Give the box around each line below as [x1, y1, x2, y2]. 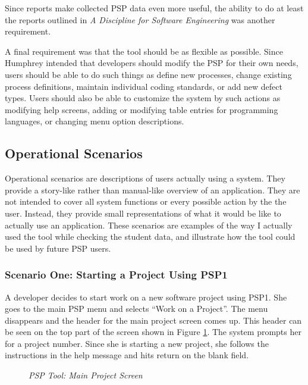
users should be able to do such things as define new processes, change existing [5, 68, 292, 80]
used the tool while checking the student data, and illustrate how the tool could [5, 230, 296, 243]
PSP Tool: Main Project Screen [29, 369, 143, 381]
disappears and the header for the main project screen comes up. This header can [5, 314, 302, 326]
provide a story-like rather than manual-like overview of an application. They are [5, 183, 300, 196]
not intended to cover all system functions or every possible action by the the [5, 195, 287, 208]
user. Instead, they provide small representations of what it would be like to [5, 206, 281, 219]
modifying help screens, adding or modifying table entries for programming [5, 103, 278, 115]
